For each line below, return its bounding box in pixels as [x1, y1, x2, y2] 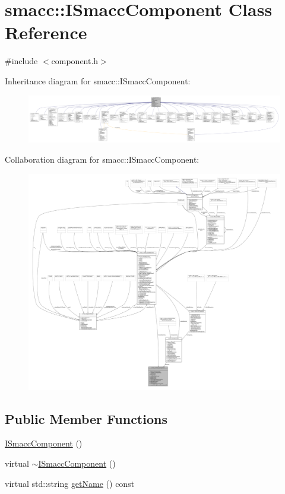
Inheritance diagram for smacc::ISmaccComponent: [5, 74, 191, 87]
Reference [5, 20, 87, 45]
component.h [51, 55, 99, 67]
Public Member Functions [5, 409, 167, 427]
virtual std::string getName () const [5, 477, 135, 489]
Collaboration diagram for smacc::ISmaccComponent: [5, 153, 199, 165]
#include [5, 55, 38, 67]
